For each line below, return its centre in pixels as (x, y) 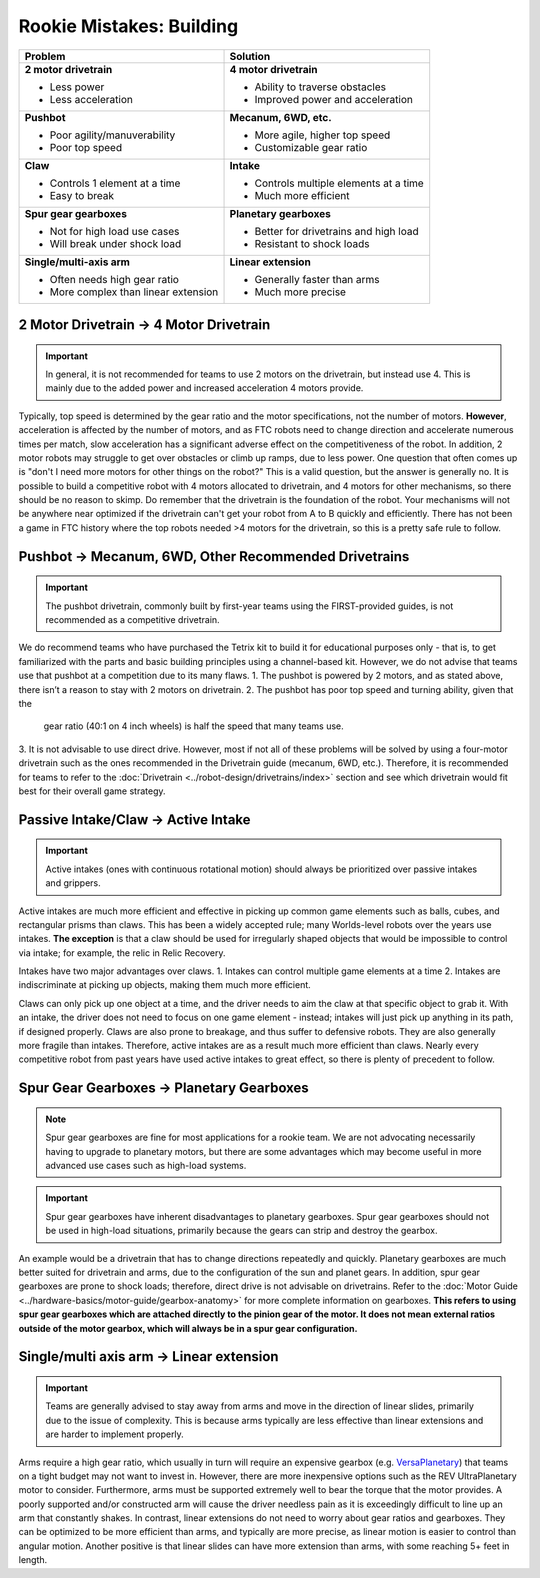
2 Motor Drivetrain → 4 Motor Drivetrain (144, 324)
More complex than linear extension (134, 292)
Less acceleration (91, 99)
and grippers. (73, 883)
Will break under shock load (115, 243)
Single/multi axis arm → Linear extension (148, 1356)
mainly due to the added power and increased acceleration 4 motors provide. (204, 388)
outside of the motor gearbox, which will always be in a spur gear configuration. (188, 1328)
